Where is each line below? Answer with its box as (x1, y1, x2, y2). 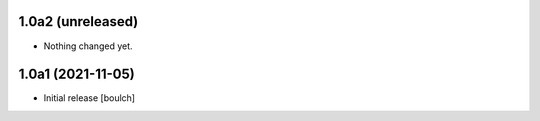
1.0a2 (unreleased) (18, 13, 139, 30)
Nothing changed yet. (43, 40, 134, 52)
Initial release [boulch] (43, 92, 135, 104)
